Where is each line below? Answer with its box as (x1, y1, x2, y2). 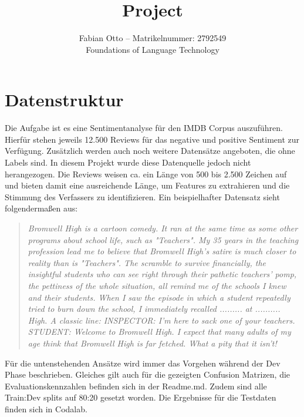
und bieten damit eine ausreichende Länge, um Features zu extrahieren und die (5, 179, 290, 191)
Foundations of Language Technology (86, 43, 219, 55)
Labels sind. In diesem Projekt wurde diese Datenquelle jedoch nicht (5, 156, 251, 169)
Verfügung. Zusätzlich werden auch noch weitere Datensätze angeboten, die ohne (5, 144, 295, 157)
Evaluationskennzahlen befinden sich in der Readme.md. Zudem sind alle (5, 379, 267, 392)
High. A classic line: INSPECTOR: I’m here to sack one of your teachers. (28, 314, 295, 326)
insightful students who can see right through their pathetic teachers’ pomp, (28, 268, 297, 280)
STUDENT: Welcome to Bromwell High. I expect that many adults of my (28, 325, 291, 338)
